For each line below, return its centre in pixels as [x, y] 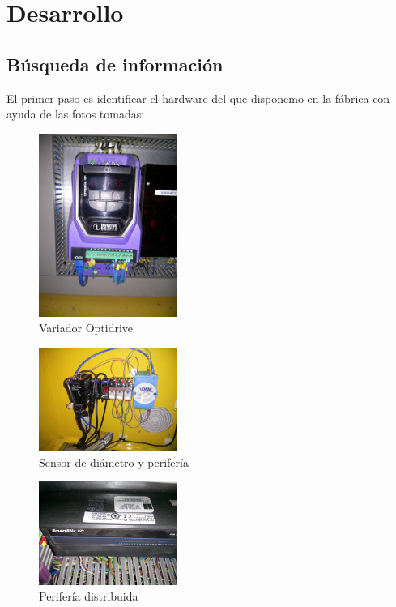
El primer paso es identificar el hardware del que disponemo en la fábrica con [198, 98]
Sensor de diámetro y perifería [114, 462]
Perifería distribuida [89, 596]
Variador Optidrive [86, 328]
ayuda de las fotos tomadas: [76, 114]
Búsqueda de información [115, 64]
